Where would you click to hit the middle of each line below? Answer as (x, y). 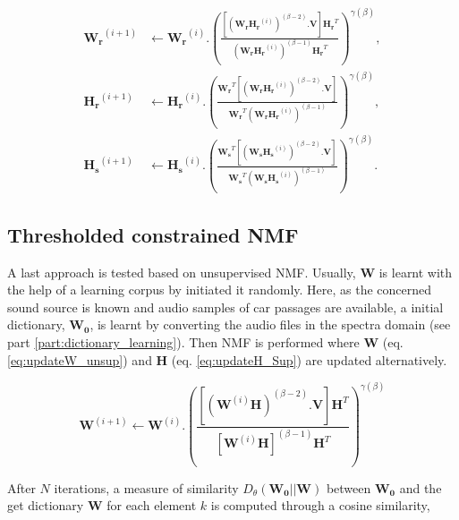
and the (421, 487)
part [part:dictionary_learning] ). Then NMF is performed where (183, 342)
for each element (152, 505)
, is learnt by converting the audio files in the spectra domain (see (270, 324)
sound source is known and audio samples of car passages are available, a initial (225, 307)
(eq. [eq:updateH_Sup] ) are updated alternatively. (309, 359)
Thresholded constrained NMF (153, 234)
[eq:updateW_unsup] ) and (80, 359)
